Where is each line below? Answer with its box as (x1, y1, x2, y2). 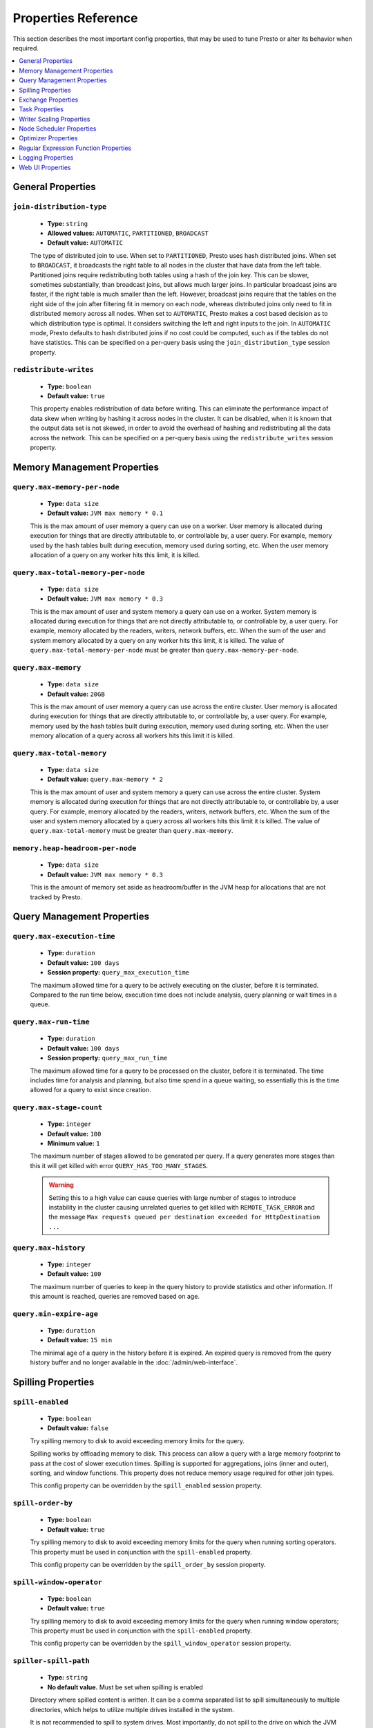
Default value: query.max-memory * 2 (47, 775, 164, 784)
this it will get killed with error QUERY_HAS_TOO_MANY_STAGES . (30, 1161, 209, 1170)
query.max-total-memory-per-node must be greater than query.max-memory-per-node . (30, 646, 299, 655)
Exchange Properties (19, 95, 79, 104)
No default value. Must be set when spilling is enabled (47, 1683, 203, 1691)
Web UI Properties (19, 163, 71, 171)
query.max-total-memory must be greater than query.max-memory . (30, 827, 233, 835)
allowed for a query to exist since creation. (30, 1086, 151, 1094)
